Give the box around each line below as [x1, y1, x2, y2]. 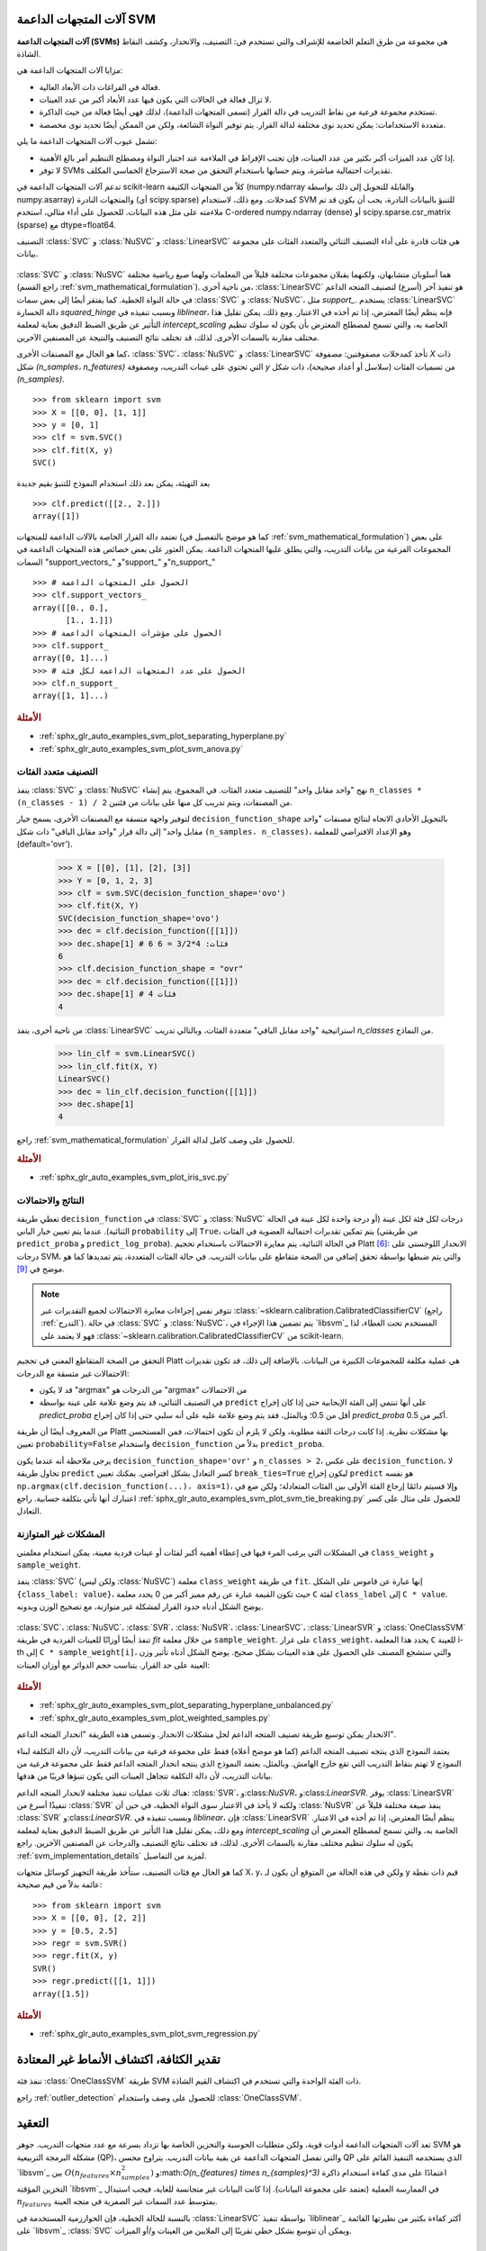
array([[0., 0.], [32, 602, 109, 612]
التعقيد [16, 2116, 49, 2131]
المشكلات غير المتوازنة [16, 1528, 105, 1541]
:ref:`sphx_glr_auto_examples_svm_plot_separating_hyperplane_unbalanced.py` [39, 1700, 335, 1711]
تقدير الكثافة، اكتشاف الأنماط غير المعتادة [16, 2052, 220, 2067]
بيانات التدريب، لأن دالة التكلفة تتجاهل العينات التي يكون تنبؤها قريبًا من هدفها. [16, 1770, 274, 1782]
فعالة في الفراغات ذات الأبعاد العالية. [39, 81, 161, 92]
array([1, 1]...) [32, 691, 109, 701]
